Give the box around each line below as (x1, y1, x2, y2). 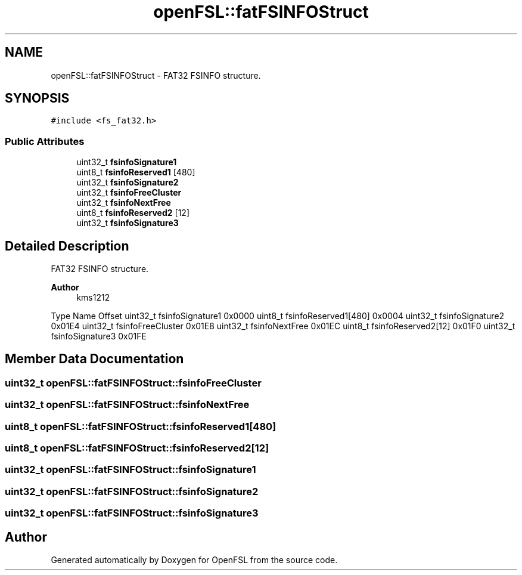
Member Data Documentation (5, 351, 184, 367)
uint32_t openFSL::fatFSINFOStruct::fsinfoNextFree (5, 398, 250, 411)
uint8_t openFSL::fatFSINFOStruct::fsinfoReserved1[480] (5, 420, 276, 432)
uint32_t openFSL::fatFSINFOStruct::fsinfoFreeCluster (5, 376, 262, 389)
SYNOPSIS (5, 91, 70, 106)
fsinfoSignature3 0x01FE (51, 331, 147, 342)
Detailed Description (5, 238, 129, 254)
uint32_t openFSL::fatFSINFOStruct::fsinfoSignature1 (5, 463, 256, 476)
